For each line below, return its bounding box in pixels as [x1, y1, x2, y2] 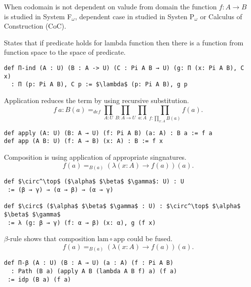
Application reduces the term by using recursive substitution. [4, 95, 189, 105]
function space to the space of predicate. [4, 47, 126, 57]
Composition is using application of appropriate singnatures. [4, 152, 187, 162]
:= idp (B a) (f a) [7, 276, 72, 283]
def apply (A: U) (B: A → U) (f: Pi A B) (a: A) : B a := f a [4, 129, 213, 137]
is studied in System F [4, 11, 72, 21]
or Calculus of [200, 11, 242, 21]
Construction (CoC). [4, 21, 67, 31]
